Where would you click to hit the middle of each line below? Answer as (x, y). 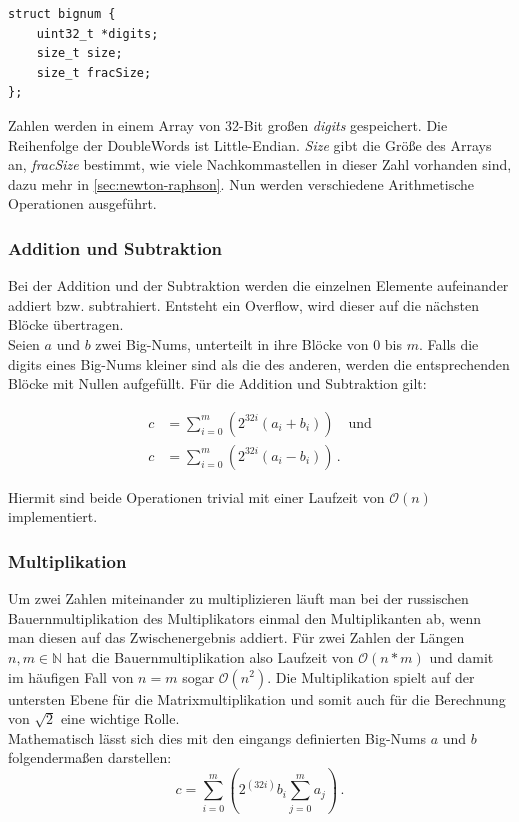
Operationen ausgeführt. (82, 203)
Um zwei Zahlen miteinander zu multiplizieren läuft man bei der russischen (238, 598)
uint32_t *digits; (97, 33)
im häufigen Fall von (71, 676)
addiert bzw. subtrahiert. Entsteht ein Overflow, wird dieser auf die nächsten (243, 304)
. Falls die (448, 343)
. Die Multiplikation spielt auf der (371, 676)
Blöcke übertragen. (66, 324)
